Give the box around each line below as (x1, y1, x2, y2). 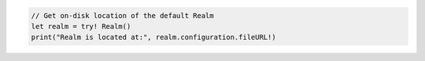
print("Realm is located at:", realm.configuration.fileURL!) (31, 33, 276, 42)
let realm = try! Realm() (31, 22, 131, 30)
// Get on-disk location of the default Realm (31, 11, 214, 20)
